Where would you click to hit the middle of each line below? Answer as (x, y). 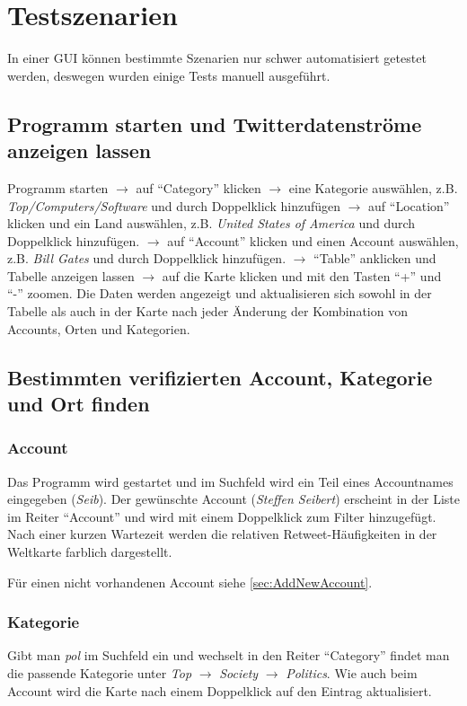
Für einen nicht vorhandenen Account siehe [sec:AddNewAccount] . (190, 582)
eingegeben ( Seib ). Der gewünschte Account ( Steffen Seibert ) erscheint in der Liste (233, 499)
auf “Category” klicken (198, 187)
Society (239, 673)
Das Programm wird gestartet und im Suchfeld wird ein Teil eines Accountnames (230, 481)
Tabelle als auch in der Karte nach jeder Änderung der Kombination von (207, 311)
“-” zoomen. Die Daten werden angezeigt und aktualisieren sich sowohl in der (220, 293)
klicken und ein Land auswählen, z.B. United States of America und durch (211, 223)
